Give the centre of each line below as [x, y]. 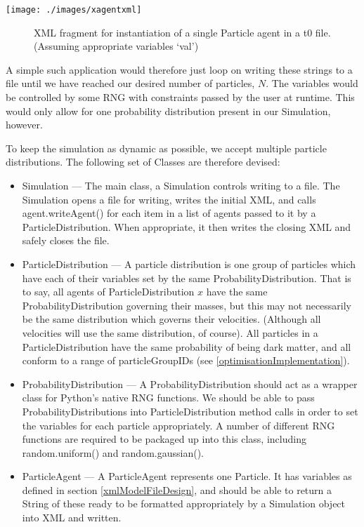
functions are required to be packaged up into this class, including [164, 439]
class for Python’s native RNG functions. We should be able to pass [168, 398]
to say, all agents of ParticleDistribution [108, 292]
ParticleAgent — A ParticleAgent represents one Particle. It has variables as [187, 476]
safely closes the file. [66, 240]
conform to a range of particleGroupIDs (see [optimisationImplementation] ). [186, 360]
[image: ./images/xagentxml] [74, 10]
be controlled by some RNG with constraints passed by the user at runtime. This [180, 97]
